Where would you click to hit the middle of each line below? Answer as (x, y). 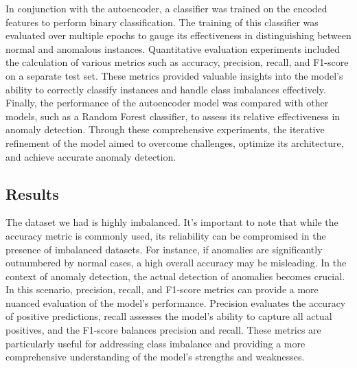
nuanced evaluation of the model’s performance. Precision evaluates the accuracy (176, 302)
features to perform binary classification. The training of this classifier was (162, 22)
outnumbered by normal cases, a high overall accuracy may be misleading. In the (176, 263)
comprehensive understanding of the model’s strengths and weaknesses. (155, 357)
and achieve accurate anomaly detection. (91, 156)
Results (32, 193)
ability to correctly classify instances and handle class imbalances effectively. (166, 89)
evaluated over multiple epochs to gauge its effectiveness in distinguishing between (178, 35)
